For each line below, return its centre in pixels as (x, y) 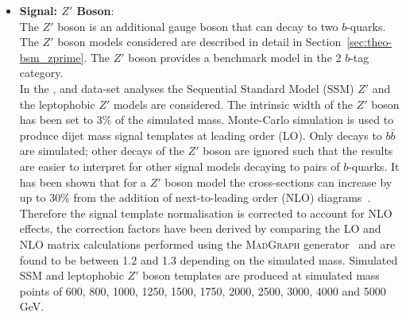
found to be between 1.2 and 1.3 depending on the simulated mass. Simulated (209, 259)
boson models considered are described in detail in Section (199, 42)
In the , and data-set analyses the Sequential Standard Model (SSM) (187, 88)
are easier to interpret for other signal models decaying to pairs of (180, 166)
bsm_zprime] (52, 57)
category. (41, 73)
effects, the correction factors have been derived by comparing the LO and (200, 228)
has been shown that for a (83, 182)
